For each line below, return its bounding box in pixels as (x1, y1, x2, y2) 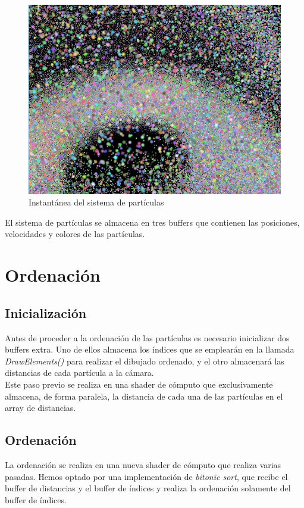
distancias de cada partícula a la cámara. (5, 366, 154, 379)
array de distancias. (5, 401, 76, 414)
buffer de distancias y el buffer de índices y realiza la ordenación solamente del (5, 482, 291, 494)
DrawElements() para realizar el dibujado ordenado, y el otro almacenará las (5, 354, 284, 367)
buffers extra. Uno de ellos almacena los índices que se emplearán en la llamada (5, 343, 294, 356)
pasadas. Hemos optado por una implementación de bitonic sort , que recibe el (5, 470, 288, 482)
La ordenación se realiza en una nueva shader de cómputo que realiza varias (5, 458, 281, 470)
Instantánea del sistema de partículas (29, 196, 164, 208)
